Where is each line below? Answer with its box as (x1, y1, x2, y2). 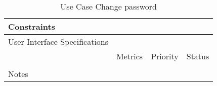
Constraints (8, 21, 55, 32)
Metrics (116, 50, 143, 62)
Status (186, 50, 209, 62)
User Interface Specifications (8, 36, 109, 47)
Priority (151, 50, 179, 62)
